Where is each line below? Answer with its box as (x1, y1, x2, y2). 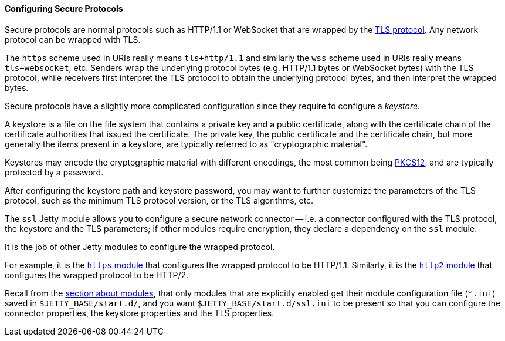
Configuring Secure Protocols (5, 4, 123, 13)
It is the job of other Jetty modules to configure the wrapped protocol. (5, 241, 275, 252)
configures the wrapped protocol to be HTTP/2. (5, 269, 189, 280)
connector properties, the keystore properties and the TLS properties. (5, 308, 274, 318)
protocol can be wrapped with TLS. (5, 34, 141, 45)
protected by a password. (5, 167, 104, 177)
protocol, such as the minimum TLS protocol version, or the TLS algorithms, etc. (5, 195, 314, 205)
